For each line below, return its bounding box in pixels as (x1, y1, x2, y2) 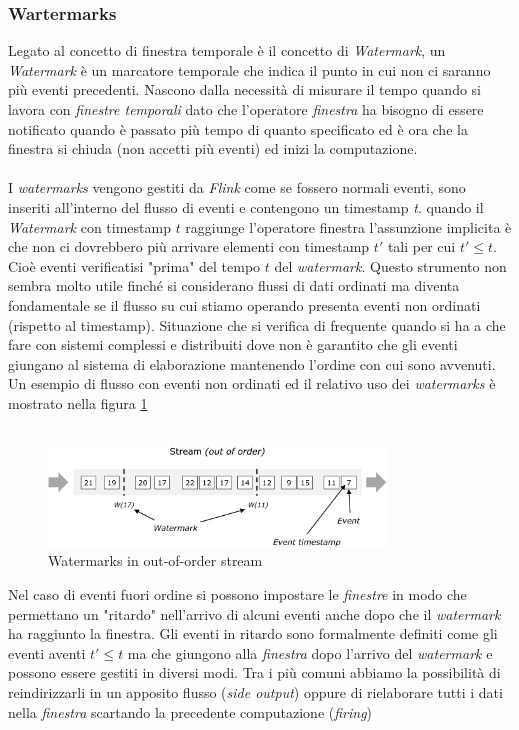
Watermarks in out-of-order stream (48, 550, 263, 571)
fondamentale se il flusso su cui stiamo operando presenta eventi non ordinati (8, 294, 481, 315)
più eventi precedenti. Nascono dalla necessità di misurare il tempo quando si (8, 79, 481, 100)
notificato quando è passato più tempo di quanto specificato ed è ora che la (8, 118, 468, 139)
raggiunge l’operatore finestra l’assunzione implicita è (185, 216, 512, 237)
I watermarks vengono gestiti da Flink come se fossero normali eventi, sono (8, 177, 466, 198)
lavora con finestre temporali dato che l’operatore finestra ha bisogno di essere (8, 99, 484, 119)
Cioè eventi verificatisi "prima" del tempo (8, 255, 261, 276)
